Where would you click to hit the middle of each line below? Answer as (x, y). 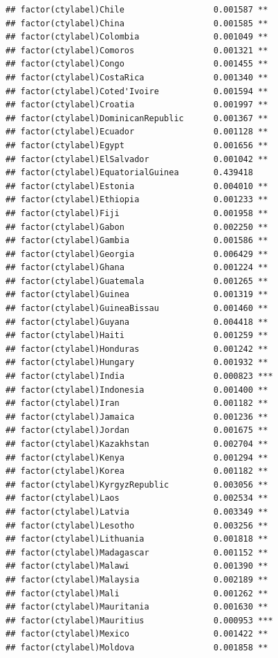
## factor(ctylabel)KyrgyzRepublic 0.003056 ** (137, 484)
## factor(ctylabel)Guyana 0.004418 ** (137, 322)
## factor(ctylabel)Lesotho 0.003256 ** (137, 525)
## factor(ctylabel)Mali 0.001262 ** (137, 593)
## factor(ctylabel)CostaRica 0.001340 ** (137, 77)
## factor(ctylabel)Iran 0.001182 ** (137, 403)
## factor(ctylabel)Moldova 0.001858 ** (137, 647)
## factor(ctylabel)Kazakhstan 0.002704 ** (137, 444)
